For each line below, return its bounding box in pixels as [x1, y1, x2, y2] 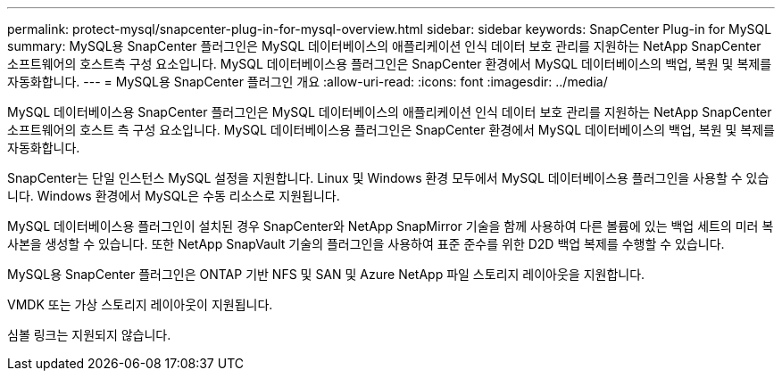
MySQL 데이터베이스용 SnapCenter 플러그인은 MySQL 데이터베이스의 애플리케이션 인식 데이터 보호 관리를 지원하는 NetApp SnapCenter [7, 104, 772, 119]
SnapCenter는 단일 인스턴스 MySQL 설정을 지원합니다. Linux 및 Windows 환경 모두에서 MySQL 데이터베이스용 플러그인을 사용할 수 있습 [7, 170, 770, 185]
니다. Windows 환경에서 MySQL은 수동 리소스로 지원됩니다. [7, 188, 340, 203]
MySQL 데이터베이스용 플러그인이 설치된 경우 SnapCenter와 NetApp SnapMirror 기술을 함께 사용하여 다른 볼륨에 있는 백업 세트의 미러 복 [7, 218, 774, 234]
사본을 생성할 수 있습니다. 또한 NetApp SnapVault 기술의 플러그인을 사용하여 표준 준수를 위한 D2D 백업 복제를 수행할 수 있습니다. [7, 236, 725, 251]
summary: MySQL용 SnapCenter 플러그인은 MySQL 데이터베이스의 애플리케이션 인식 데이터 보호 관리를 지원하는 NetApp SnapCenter [7, 38, 761, 53]
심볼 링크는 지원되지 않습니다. [7, 327, 171, 342]
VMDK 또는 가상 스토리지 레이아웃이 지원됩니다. [7, 297, 273, 312]
